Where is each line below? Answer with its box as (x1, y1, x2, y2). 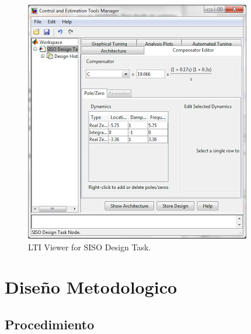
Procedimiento (5, 315, 95, 333)
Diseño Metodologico (5, 275, 177, 299)
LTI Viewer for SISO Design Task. (28, 240, 151, 253)
